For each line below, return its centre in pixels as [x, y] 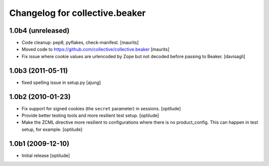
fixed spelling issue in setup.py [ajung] [61, 83]
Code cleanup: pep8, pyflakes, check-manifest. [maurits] [80, 43]
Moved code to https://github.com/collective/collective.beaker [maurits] [95, 49]
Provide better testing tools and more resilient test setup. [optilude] [90, 116]
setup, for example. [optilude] [52, 129]
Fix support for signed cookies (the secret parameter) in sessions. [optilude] [101, 108]
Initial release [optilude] [46, 155]
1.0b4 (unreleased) [39, 31]
